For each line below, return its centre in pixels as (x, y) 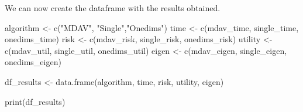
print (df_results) (35, 101)
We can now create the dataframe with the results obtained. (113, 8)
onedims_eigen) (33, 62)
